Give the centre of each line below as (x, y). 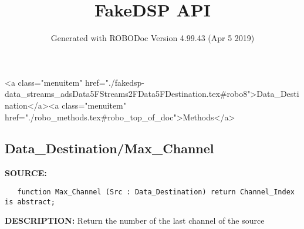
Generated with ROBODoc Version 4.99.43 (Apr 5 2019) (153, 38)
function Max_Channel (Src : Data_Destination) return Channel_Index (156, 192)
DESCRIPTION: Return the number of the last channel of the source (135, 220)
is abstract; (30, 202)
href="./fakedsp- (115, 82)
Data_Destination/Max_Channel (109, 148)
